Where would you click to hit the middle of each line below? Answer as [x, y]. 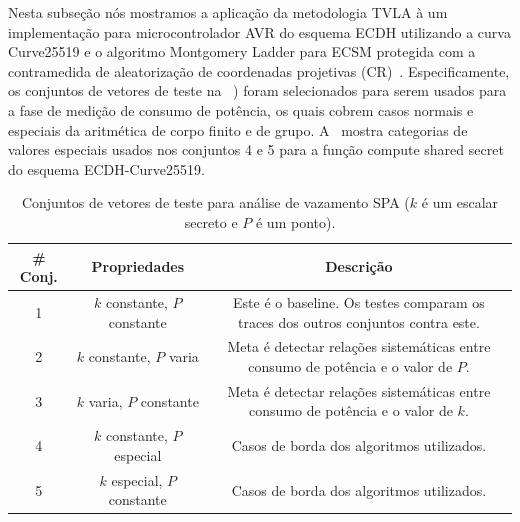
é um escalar [460, 202]
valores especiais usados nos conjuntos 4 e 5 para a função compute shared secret [256, 149]
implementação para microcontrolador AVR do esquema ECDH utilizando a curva [259, 31]
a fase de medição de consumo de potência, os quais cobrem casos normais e [241, 109]
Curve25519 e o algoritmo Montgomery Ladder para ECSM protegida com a [242, 51]
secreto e [211, 221]
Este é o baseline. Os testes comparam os [359, 301]
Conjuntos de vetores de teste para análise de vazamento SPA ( [215, 202]
